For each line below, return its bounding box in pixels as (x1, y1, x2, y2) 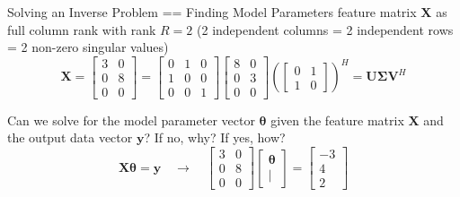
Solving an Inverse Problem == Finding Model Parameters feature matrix (7, 3, 417, 21)
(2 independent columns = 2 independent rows (197, 20, 454, 39)
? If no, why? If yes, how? (144, 128, 286, 147)
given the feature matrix (270, 110, 404, 129)
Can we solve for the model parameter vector (7, 110, 255, 129)
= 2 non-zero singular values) (7, 38, 169, 56)
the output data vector (7, 128, 133, 147)
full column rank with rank (7, 20, 156, 39)
